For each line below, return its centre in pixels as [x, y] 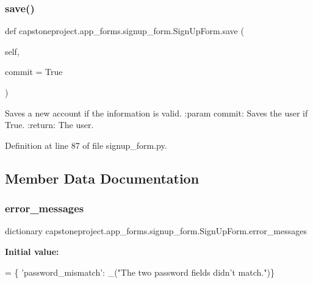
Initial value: [32, 251]
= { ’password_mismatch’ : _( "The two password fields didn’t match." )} [140, 272]
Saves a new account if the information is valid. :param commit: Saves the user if [156, 113]
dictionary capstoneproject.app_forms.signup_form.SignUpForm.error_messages [156, 231]
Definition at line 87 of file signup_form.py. [86, 145]
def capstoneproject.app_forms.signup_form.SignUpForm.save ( [124, 31]
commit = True [34, 72]
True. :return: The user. [49, 125]
